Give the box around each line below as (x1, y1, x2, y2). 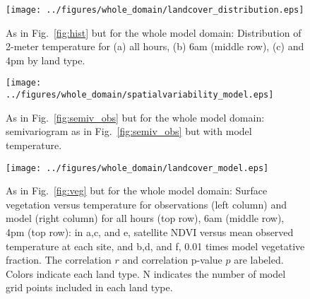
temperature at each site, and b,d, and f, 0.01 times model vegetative (6, 238, 305, 253)
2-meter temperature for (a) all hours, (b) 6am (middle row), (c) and (6, 39, 304, 54)
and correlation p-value (122, 252, 222, 267)
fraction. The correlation (6, 252, 112, 267)
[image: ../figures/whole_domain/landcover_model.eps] (6, 163, 269, 173)
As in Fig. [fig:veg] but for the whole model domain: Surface (6, 183, 268, 198)
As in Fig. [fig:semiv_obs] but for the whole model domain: (6, 110, 265, 124)
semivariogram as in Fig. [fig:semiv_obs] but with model (6, 124, 252, 139)
